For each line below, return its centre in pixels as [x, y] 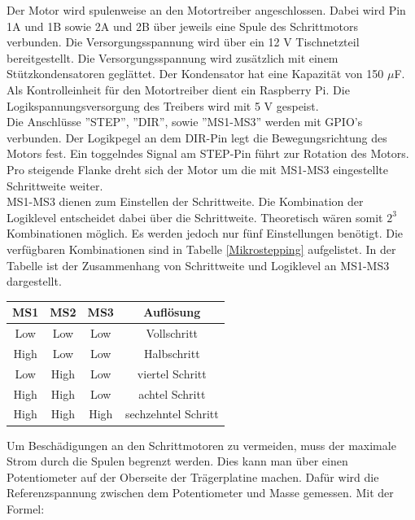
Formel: [26, 508]
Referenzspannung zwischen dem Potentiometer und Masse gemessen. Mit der [200, 493]
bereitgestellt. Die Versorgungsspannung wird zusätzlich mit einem [173, 57]
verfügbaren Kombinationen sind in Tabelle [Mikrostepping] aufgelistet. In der [201, 249]
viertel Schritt [172, 373]
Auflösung [172, 312]
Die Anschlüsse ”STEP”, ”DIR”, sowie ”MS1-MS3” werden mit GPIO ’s [185, 122]
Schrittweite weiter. [55, 185]
